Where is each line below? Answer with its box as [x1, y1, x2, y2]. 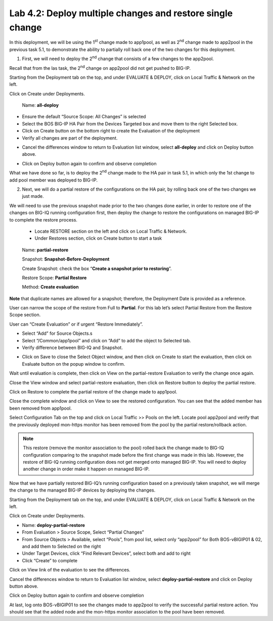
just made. [22, 193, 44, 199]
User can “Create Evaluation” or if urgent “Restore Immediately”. [9, 321, 144, 327]
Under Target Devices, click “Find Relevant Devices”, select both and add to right [22, 550, 191, 556]
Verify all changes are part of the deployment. [22, 135, 118, 141]
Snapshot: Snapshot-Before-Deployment [22, 256, 110, 262]
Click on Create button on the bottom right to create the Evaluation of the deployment [22, 128, 200, 134]
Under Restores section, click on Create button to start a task [34, 235, 162, 241]
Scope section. [9, 312, 41, 318]
